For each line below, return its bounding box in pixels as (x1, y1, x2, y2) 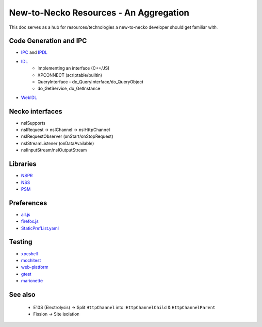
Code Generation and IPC (9, 37, 87, 45)
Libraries (9, 160, 36, 168)
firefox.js (21, 218, 39, 224)
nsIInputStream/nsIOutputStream (21, 147, 87, 153)
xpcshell (21, 250, 38, 257)
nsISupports (21, 120, 46, 126)
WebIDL (21, 95, 37, 100)
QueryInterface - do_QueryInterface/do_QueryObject (37, 79, 144, 85)
